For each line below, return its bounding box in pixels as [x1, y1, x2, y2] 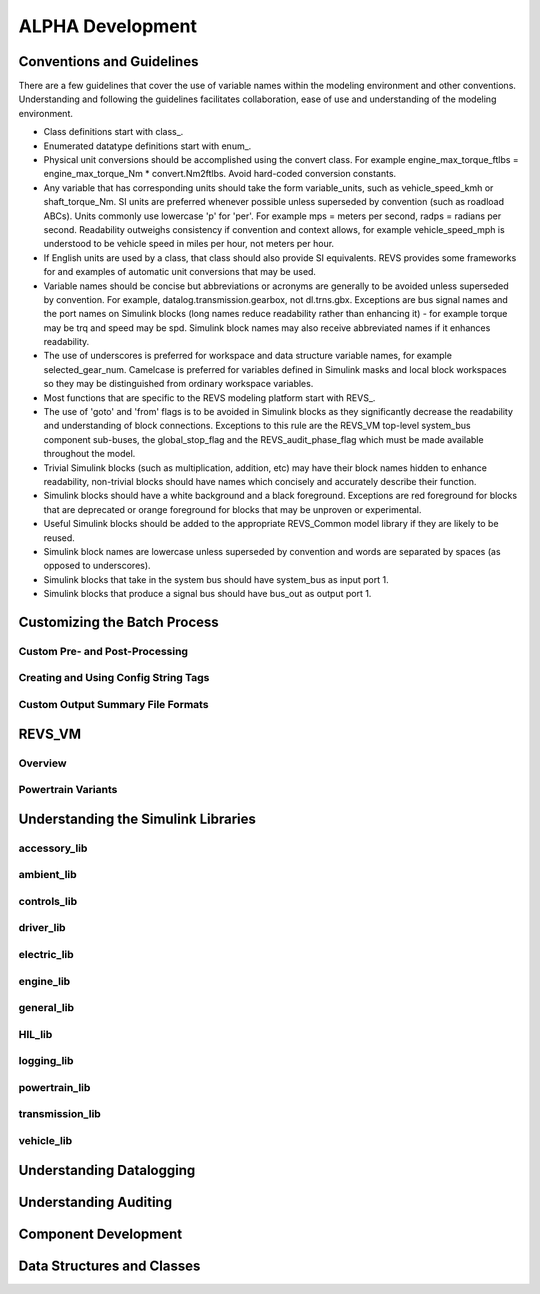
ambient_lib [18, 868, 77, 882]
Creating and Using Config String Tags [18, 671, 210, 685]
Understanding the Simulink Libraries [18, 810, 257, 827]
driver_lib [18, 921, 66, 935]
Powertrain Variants [18, 783, 118, 797]
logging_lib [18, 1054, 74, 1068]
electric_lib [18, 948, 74, 961]
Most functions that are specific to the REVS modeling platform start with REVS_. [43, 391, 376, 404]
